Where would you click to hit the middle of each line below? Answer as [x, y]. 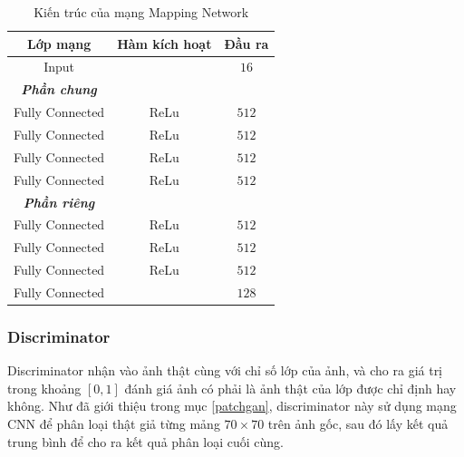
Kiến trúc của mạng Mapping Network [141, 12]
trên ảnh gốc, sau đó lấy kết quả [358, 423]
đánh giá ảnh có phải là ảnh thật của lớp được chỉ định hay [290, 388]
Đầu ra [246, 43]
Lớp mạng [59, 43]
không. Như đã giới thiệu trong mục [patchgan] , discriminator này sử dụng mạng [232, 406]
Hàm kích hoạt [164, 43]
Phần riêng [59, 202]
